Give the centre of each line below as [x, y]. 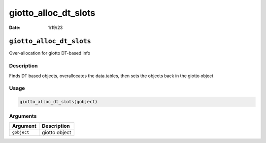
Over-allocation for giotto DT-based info [50, 53]
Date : [15, 28]
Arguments [23, 116]
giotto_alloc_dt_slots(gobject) [59, 102]
